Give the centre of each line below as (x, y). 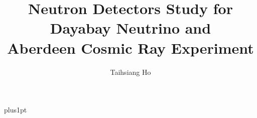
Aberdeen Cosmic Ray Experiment (131, 47)
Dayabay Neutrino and (131, 28)
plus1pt (16, 110)
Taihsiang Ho (131, 72)
